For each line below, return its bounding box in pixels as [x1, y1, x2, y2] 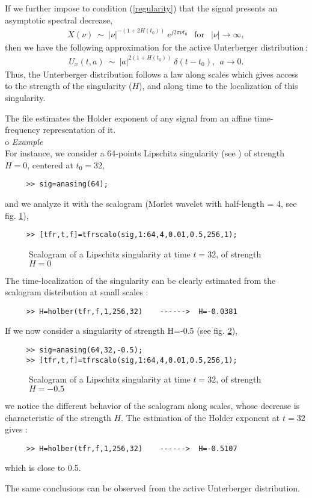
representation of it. [43, 123, 116, 136]
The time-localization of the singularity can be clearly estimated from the [5, 274, 276, 286]
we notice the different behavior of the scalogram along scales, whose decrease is [5, 399, 300, 411]
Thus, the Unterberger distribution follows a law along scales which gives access [5, 67, 299, 80]
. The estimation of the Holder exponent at [121, 411, 280, 423]
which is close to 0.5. [5, 461, 81, 474]
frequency [5, 123, 40, 136]
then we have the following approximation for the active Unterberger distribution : [5, 40, 308, 53]
